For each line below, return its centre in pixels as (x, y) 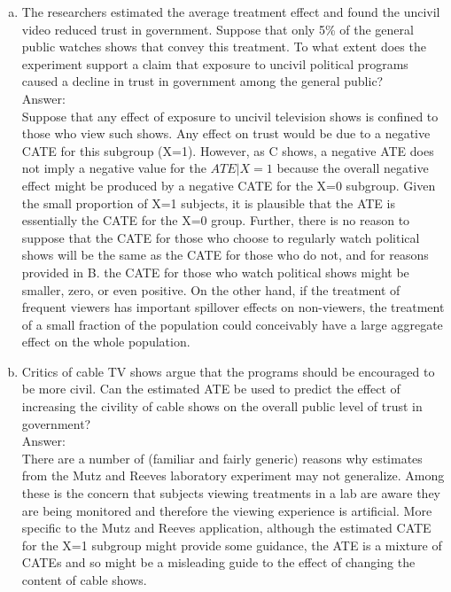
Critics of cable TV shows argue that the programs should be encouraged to (228, 371)
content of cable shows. (84, 580)
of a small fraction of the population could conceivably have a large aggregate (232, 324)
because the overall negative (353, 168)
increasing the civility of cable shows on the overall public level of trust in (222, 406)
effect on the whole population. (106, 342)
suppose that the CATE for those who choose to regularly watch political (221, 237)
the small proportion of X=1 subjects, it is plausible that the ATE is (208, 203)
